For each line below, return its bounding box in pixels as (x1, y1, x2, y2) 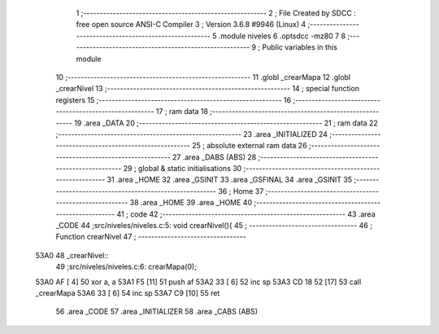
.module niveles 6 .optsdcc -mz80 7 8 (218, 31, 346, 41)
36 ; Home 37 (218, 186, 264, 196)
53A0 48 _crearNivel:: (35, 250, 109, 260)
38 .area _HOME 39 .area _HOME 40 (129, 198, 252, 208)
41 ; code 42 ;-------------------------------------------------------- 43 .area (116, 209, 376, 219)
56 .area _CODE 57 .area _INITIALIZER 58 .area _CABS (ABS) (55, 306, 259, 317)
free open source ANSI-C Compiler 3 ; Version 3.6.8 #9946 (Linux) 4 (76, 20, 306, 29)
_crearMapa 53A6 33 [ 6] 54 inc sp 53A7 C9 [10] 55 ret (35, 288, 220, 297)
